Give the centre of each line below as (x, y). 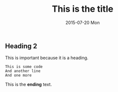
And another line (23, 71)
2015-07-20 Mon (83, 23)
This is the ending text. (29, 85)
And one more (18, 75)
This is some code (24, 67)
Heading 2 (21, 46)
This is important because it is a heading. (47, 58)
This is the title (83, 9)
